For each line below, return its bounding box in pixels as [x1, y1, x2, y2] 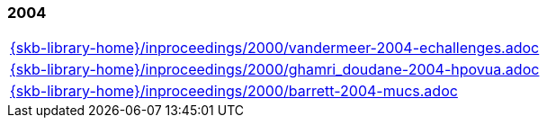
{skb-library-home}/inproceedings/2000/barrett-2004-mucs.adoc [10, 82, 458, 101]
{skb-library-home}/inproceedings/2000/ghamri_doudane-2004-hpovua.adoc [10, 60, 540, 79]
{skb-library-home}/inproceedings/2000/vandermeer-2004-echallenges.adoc [10, 39, 540, 58]
